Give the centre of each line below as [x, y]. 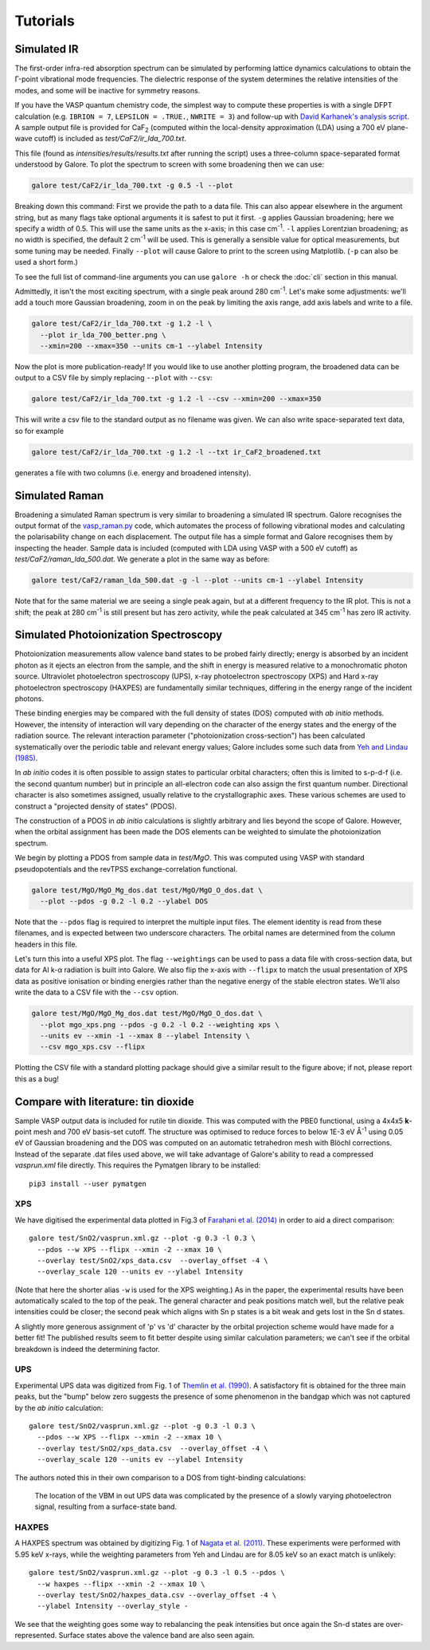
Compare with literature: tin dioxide [104, 1102]
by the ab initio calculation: [59, 1408]
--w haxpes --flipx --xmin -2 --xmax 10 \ [121, 1584]
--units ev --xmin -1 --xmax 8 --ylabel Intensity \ [145, 1036]
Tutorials [45, 21]
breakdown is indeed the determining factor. [88, 1349]
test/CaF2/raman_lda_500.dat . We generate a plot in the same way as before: [142, 559]
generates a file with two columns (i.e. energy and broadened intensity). [133, 473]
